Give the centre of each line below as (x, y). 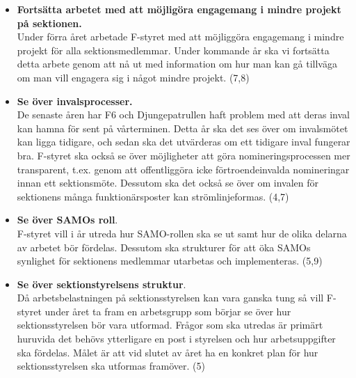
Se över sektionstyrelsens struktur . (102, 284)
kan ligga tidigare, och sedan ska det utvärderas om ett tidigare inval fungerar (184, 142)
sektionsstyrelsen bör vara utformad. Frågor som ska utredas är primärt (170, 325)
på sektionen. (49, 23)
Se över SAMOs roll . (67, 220)
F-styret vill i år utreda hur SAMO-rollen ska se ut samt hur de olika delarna (182, 233)
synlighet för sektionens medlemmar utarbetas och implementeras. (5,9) (170, 261)
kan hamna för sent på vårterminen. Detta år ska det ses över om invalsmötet (183, 128)
